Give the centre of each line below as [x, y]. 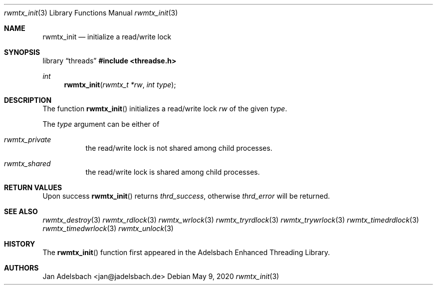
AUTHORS [21, 268]
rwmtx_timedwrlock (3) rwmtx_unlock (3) [108, 228]
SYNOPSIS [22, 52]
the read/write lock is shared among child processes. [173, 172]
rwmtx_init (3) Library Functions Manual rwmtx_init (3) [91, 13]
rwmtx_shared [27, 163]
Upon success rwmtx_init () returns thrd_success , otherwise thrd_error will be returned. [186, 196]
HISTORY [20, 244]
